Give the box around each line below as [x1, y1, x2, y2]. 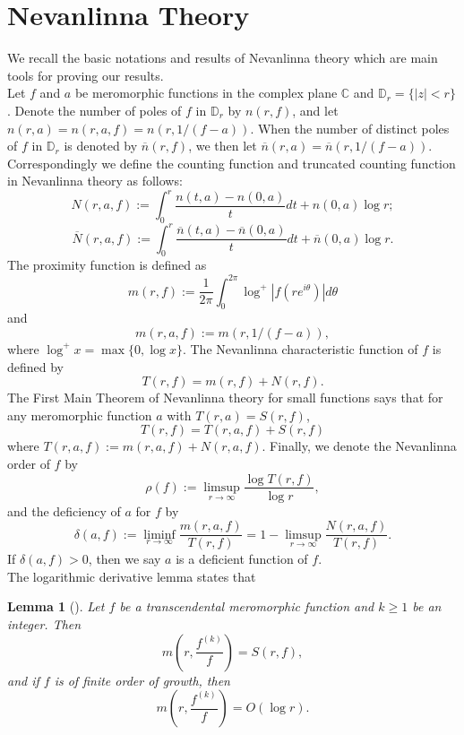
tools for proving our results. [7, 65, 164, 84]
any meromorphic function [7, 405, 152, 424]
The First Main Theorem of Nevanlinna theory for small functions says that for [7, 388, 443, 407]
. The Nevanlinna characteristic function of [182, 339, 418, 358]
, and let [292, 100, 339, 119]
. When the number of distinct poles [250, 118, 450, 137]
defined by [7, 357, 64, 376]
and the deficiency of [7, 501, 121, 520]
